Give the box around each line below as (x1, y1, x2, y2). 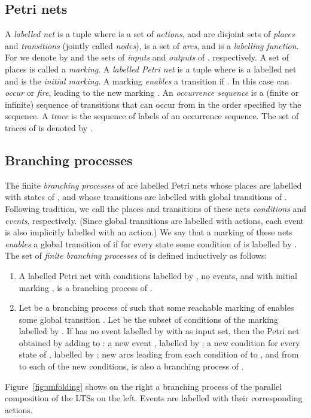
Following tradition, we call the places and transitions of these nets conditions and (5, 202, 306, 214)
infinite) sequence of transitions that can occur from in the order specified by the (5, 98, 301, 110)
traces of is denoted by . (5, 121, 93, 134)
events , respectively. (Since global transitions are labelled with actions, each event (5, 214, 304, 226)
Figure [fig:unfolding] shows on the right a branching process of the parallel (5, 380, 282, 392)
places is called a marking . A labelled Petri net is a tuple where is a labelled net (5, 62, 297, 75)
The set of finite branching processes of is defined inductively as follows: (5, 249, 267, 262)
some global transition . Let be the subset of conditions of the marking (19, 313, 278, 325)
